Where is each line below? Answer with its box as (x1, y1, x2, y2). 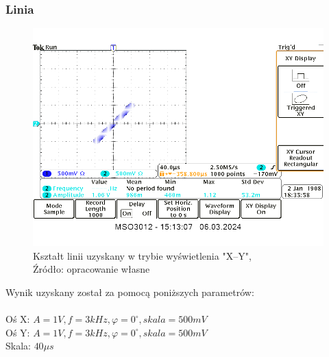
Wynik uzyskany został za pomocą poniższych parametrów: (5, 285, 254, 299)
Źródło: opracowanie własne (33, 262, 150, 276)
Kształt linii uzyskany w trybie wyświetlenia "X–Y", (33, 248, 252, 262)
